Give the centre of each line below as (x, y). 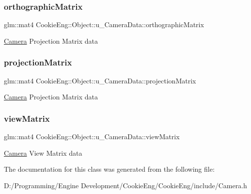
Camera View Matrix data (43, 153)
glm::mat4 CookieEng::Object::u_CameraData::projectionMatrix (100, 80)
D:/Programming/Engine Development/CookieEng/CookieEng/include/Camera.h (125, 185)
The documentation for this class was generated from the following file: (109, 169)
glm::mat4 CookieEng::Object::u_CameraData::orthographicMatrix (104, 24)
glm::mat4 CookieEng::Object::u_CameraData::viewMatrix (92, 137)
